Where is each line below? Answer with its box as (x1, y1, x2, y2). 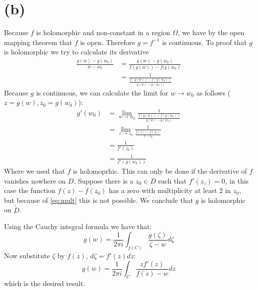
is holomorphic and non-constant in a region (36, 27, 170, 38)
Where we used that (4, 165, 65, 176)
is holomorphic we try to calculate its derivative (4, 47, 149, 57)
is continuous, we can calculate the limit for (36, 87, 168, 97)
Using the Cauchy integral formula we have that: (4, 221, 152, 232)
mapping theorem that (4, 37, 72, 47)
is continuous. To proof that (162, 37, 247, 47)
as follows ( (196, 87, 231, 97)
